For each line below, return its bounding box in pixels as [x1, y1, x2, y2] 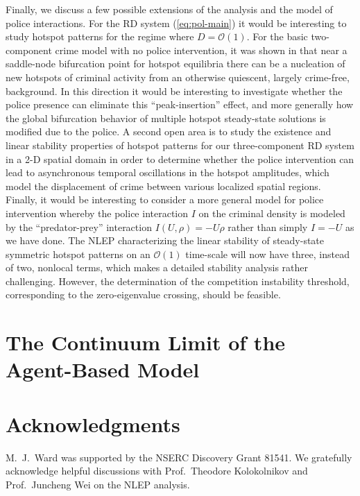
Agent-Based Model [6, 355, 200, 384]
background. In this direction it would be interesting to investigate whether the [6, 83, 343, 98]
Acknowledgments [6, 409, 180, 438]
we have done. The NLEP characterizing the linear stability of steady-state [6, 233, 325, 248]
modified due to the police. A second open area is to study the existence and [6, 124, 332, 139]
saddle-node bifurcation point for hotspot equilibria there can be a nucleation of [6, 56, 345, 71]
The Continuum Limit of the [6, 328, 286, 357]
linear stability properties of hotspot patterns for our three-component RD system [6, 137, 354, 152]
